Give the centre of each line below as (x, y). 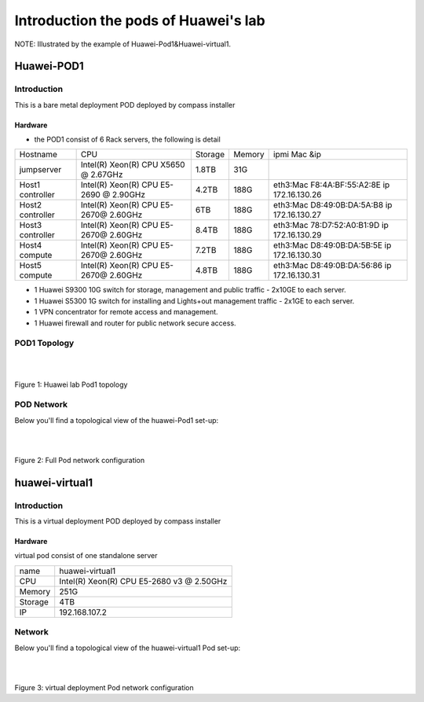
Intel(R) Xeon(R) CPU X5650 (133, 165)
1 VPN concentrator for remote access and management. (126, 312)
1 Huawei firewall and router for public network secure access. (135, 323)
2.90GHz (128, 195)
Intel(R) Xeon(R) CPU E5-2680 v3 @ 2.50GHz (143, 581)
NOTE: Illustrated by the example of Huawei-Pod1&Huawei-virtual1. (123, 44)
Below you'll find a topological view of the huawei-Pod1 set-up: (117, 420)
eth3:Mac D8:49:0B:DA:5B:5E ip (333, 245)
